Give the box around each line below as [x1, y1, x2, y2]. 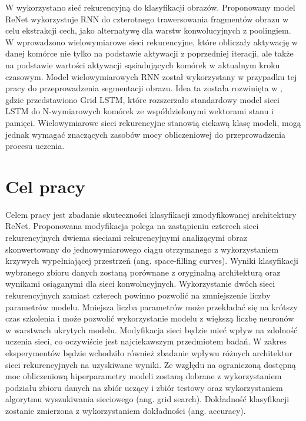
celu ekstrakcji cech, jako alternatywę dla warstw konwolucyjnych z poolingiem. [5, 24, 291, 37]
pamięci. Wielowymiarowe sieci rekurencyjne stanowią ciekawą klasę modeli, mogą [5, 116, 301, 128]
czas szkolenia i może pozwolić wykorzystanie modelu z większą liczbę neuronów [5, 312, 294, 324]
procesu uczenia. [5, 140, 65, 152]
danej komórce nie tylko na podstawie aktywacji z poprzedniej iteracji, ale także [5, 47, 294, 59]
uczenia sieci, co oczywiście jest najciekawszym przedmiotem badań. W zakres [5, 335, 287, 347]
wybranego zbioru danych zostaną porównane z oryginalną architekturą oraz [5, 266, 281, 278]
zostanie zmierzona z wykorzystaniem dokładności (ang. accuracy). [5, 404, 246, 416]
